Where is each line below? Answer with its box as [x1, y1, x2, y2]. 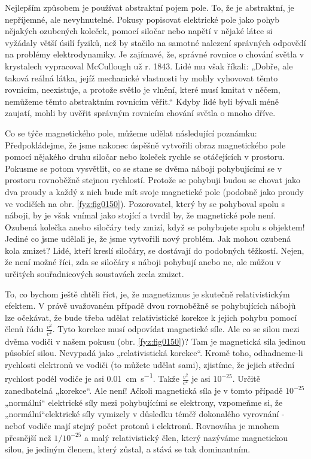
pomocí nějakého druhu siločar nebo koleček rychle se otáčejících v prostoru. [5, 150, 285, 163]
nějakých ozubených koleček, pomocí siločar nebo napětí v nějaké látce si [5, 25, 273, 37]
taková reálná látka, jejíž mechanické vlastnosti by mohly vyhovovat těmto [5, 71, 278, 84]
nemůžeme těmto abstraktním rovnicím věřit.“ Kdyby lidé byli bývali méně [5, 95, 279, 107]
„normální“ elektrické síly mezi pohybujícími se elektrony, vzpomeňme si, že [5, 396, 283, 408]
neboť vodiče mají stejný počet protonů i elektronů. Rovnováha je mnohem [5, 419, 279, 431]
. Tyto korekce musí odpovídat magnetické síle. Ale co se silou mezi [52, 323, 300, 335]
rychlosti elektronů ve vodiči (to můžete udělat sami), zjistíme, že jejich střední [5, 358, 295, 370]
